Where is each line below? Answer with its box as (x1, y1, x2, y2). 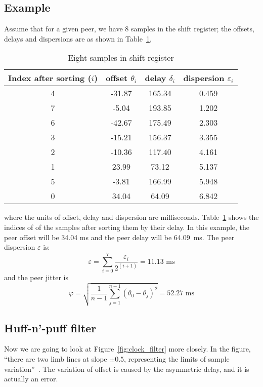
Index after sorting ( (8, 72, 92, 84)
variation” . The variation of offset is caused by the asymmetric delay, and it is (4, 363, 249, 374)
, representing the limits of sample (124, 354, 230, 364)
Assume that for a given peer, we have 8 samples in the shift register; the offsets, (4, 23, 254, 34)
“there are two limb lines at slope (4, 354, 107, 364)
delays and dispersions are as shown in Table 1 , (4, 33, 152, 44)
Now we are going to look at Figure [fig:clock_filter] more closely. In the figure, (4, 343, 251, 354)
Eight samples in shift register (68, 52, 174, 64)
